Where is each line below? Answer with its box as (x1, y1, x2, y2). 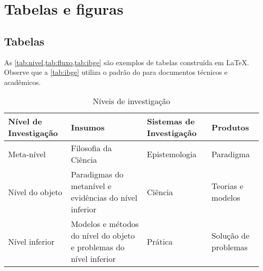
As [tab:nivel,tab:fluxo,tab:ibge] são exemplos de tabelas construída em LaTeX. (4, 57, 249, 67)
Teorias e (211, 180, 244, 192)
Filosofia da (71, 142, 112, 154)
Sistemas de (147, 115, 195, 127)
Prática (147, 235, 173, 247)
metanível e (71, 180, 112, 192)
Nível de (8, 115, 42, 127)
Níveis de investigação (93, 95, 170, 107)
